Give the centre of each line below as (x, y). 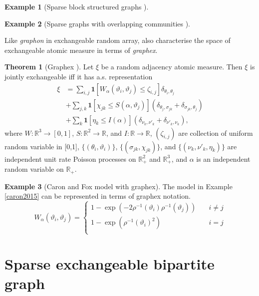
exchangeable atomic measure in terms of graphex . (81, 50)
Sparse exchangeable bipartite (110, 263)
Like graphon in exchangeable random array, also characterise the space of (118, 40)
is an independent (223, 158)
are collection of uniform (216, 133)
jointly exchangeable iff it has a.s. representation (79, 76)
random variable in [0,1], (42, 146)
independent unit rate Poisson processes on (70, 158)
